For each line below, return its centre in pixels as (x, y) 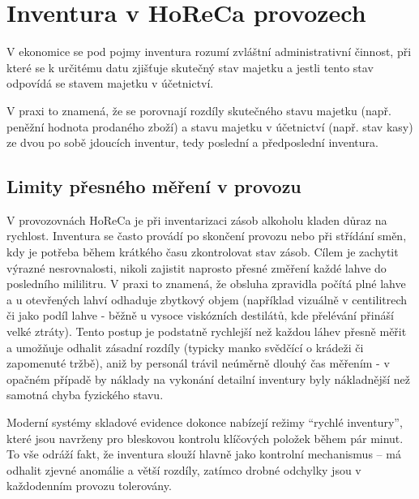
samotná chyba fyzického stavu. (85, 395)
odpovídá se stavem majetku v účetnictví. (110, 83)
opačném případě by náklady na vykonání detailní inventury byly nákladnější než (209, 379)
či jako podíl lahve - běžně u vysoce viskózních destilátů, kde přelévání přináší (200, 315)
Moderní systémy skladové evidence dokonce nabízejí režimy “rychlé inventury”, (205, 422)
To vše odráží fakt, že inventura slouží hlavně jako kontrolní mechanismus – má (204, 454)
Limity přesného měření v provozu (154, 186)
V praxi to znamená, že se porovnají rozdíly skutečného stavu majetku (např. (199, 110)
